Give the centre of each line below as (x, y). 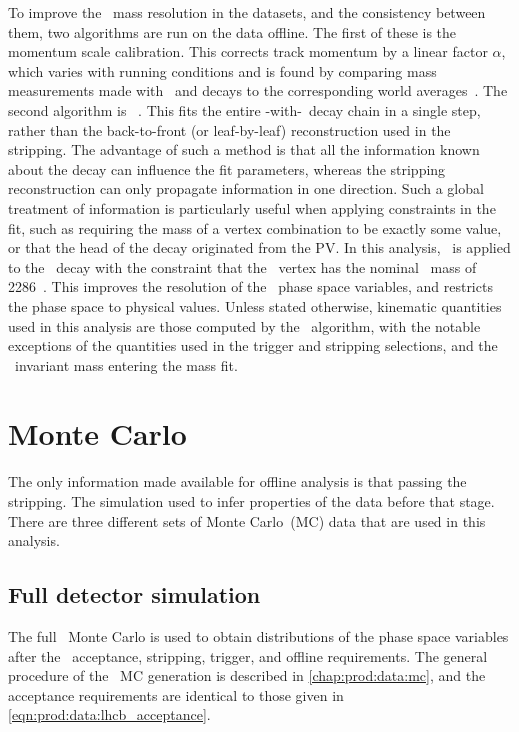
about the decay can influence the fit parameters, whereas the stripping (227, 168)
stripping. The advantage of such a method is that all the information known (244, 149)
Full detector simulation (134, 594)
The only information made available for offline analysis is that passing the (237, 481)
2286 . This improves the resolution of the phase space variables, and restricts (250, 286)
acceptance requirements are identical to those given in (176, 694)
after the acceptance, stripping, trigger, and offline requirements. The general (248, 655)
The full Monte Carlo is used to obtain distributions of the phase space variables (258, 635)
